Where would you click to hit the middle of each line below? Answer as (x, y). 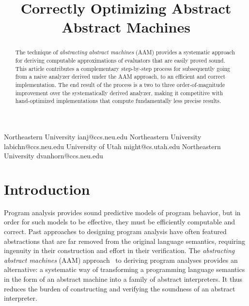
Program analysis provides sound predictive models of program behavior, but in (122, 212)
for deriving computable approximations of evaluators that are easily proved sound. (120, 60)
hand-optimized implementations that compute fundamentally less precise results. (118, 101)
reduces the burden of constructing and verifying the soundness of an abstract (120, 288)
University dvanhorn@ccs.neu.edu (54, 156)
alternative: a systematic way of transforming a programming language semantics (124, 269)
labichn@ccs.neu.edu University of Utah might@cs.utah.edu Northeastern (112, 146)
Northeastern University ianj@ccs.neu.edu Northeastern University (103, 136)
